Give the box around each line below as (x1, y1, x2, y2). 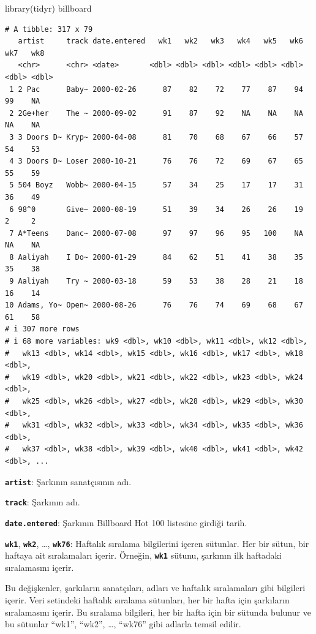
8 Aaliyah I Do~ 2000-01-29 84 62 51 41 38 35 (9, 252, 303, 262)
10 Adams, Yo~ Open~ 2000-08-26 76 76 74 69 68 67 (5, 301, 303, 310)
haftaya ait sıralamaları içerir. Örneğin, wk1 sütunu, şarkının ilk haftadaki (5, 549, 282, 562)
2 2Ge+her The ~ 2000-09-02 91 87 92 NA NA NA (9, 108, 303, 118)
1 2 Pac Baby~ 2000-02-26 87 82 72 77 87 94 (9, 85, 303, 94)
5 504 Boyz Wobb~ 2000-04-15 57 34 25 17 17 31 (9, 181, 303, 190)
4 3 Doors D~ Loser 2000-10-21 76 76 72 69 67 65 (9, 157, 303, 166)
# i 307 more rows (5, 325, 80, 334)
